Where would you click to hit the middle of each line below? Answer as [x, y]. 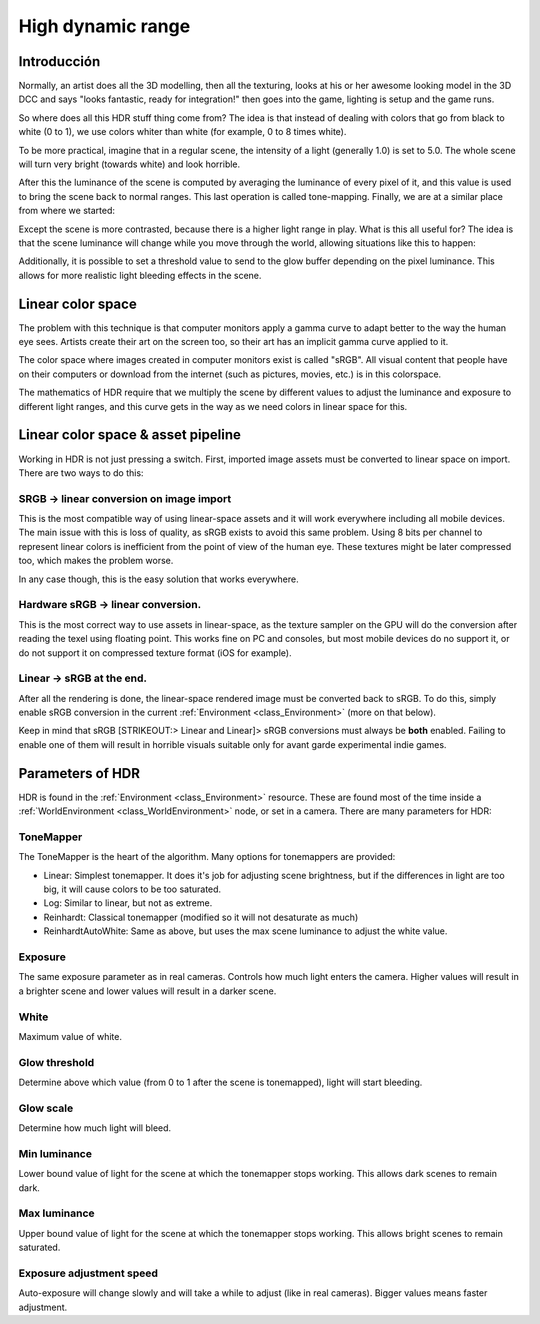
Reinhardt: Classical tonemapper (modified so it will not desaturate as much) [201, 917]
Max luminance [56, 1213]
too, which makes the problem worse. [96, 561]
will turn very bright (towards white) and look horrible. [129, 164]
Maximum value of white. [70, 1036]
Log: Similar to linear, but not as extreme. [128, 903]
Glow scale [46, 1108]
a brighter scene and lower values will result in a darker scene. [147, 991]
